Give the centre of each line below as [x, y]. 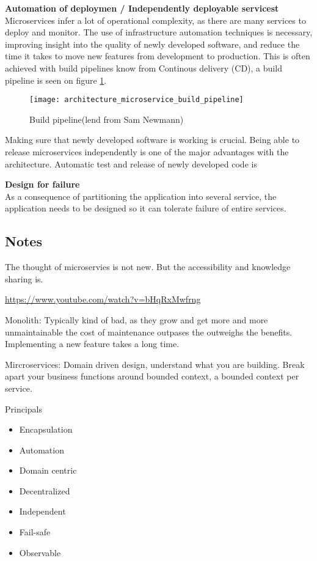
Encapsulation [46, 429]
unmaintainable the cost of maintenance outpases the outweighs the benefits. [149, 332]
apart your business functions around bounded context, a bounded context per [152, 376]
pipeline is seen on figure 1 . [56, 80]
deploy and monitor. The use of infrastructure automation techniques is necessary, [159, 32]
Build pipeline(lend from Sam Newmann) [107, 119]
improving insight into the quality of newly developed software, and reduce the [152, 44]
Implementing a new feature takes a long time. [92, 344]
